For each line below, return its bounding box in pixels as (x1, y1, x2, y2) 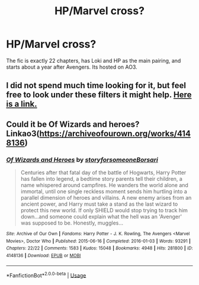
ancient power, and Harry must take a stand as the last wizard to (20, 200, 178, 208)
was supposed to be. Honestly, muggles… (20, 219, 123, 226)
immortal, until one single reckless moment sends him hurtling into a (20, 188, 188, 195)
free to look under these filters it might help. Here (6, 90, 192, 100)
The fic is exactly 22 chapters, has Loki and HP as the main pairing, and (6, 57, 181, 64)
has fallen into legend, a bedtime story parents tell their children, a (20, 175, 182, 182)
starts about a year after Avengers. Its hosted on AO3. (6, 63, 137, 71)
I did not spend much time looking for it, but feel (6, 81, 187, 91)
